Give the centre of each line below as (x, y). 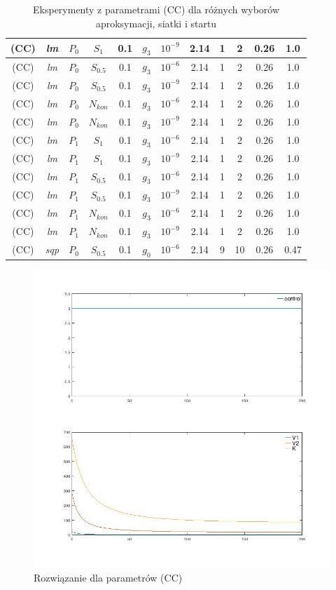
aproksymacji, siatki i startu (156, 23)
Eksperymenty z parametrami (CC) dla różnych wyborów (156, 9)
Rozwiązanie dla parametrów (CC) (108, 577)
